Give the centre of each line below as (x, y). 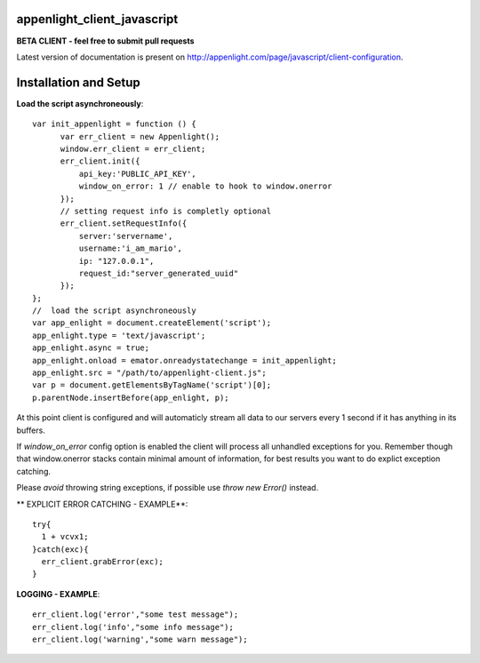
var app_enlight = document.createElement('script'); (152, 323)
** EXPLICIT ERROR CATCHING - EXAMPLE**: (102, 504)
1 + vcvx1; (65, 537)
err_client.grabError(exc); (103, 562)
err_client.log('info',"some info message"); (133, 627)
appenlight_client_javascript (97, 19)
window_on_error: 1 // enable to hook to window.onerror (205, 186)
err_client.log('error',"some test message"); (136, 615)
